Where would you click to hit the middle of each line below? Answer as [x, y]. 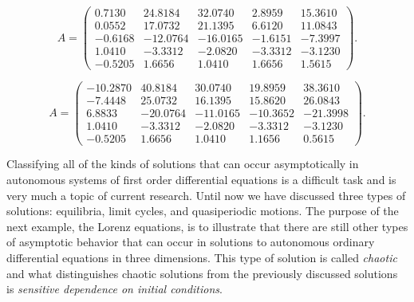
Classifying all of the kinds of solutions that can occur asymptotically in [183, 164]
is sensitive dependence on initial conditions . [114, 289]
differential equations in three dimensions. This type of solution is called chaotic [202, 257]
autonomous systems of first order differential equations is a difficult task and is [201, 180]
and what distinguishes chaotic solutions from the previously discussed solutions [202, 273]
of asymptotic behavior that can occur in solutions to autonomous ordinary [191, 242]
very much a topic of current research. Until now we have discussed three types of [206, 195]
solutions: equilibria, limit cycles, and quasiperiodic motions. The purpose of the [203, 211]
